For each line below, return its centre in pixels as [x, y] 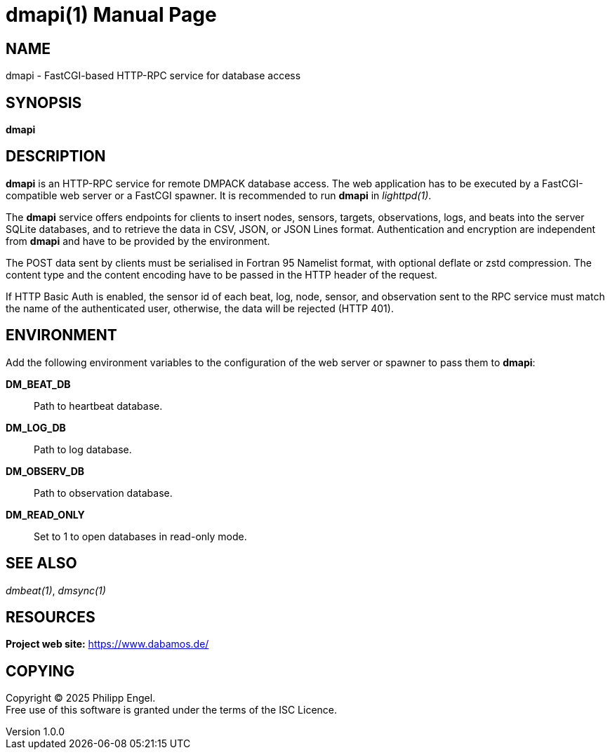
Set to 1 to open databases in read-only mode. [140, 536]
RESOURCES [51, 617]
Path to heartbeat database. [98, 406]
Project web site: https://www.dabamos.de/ [107, 644]
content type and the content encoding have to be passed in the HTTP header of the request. [221, 274]
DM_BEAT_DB [38, 384]
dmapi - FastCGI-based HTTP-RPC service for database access [153, 76]
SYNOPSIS [44, 102]
